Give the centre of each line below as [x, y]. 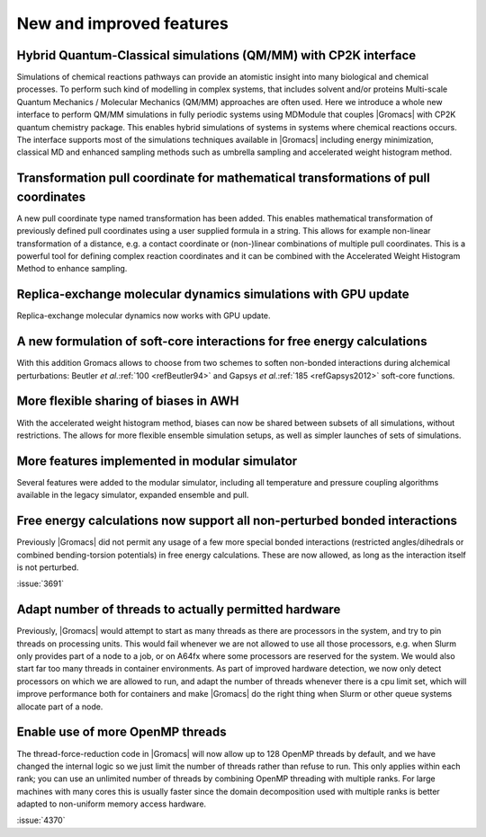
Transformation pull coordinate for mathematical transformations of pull [224, 178]
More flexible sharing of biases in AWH [128, 401]
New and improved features [122, 23]
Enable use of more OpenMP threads [121, 732]
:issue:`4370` [41, 820]
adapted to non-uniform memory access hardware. [112, 804]
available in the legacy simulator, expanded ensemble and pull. [133, 495]
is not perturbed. [48, 567]
